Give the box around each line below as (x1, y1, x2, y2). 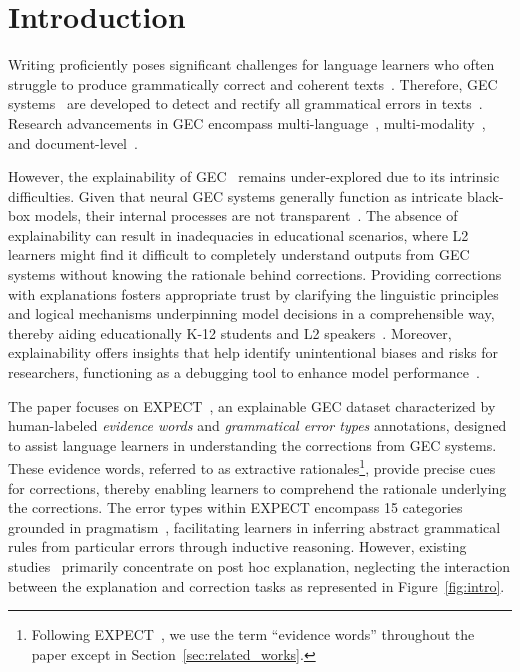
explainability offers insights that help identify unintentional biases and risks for (8, 342, 498, 363)
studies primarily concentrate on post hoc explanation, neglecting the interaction (8, 556, 511, 577)
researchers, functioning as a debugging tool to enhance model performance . (8, 362, 480, 383)
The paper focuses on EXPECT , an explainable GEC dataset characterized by (8, 395, 496, 416)
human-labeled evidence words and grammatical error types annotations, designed (8, 415, 507, 436)
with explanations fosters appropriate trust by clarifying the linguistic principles (8, 283, 499, 304)
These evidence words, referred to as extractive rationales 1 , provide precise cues (8, 455, 496, 479)
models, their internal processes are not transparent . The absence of (34, 205, 458, 226)
